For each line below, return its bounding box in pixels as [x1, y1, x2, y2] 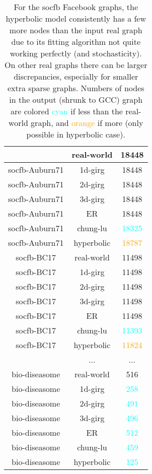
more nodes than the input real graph [9, 24, 142, 36]
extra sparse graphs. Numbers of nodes [7, 82, 144, 94]
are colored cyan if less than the [11, 105, 123, 117]
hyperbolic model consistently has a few [6, 13, 146, 24]
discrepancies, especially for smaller [14, 71, 138, 82]
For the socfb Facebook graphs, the [14, 1, 138, 13]
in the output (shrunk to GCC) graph [9, 94, 143, 105]
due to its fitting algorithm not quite [11, 36, 141, 47]
